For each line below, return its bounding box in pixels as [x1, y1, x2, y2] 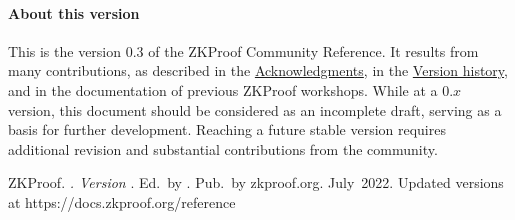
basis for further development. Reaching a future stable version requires [8, 119, 446, 140]
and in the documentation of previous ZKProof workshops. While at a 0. [8, 79, 454, 100]
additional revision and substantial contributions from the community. [8, 138, 438, 159]
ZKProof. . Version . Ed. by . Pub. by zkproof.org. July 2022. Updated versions [8, 172, 504, 193]
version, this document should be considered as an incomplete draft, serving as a [8, 99, 502, 120]
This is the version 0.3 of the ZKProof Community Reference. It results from [8, 40, 479, 61]
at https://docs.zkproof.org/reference [8, 191, 236, 212]
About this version [8, 2, 140, 23]
